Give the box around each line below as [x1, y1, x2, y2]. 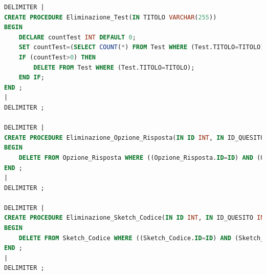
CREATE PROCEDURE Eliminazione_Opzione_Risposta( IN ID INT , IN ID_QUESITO [4, 134, 264, 141]
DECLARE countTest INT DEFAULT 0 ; [18, 33, 136, 41]
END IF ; [18, 74, 45, 81]
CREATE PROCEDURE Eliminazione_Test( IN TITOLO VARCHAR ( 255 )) [4, 13, 217, 21]
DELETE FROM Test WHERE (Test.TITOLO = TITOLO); [33, 64, 195, 71]
